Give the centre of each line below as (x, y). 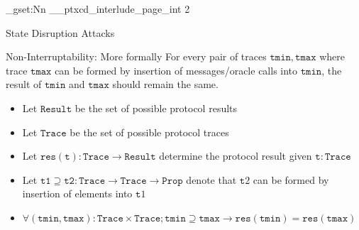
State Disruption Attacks (60, 32)
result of (24, 84)
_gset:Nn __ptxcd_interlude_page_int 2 (98, 9)
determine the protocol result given (236, 156)
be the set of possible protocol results (156, 108)
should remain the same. (165, 84)
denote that (211, 179)
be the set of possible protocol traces (149, 132)
